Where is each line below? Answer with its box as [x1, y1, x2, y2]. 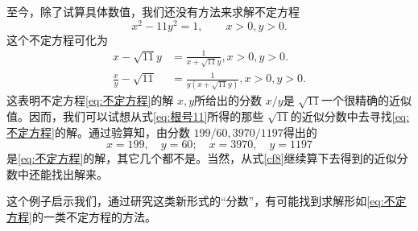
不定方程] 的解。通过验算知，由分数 [6, 123, 190, 140]
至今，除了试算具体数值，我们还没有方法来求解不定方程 [6, 3, 300, 19]
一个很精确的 [321, 92, 390, 109]
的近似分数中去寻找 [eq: [290, 107, 410, 124]
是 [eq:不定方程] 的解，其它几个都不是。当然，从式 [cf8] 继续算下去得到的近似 [6, 150, 397, 167]
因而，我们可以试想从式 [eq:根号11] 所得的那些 [28, 107, 264, 124]
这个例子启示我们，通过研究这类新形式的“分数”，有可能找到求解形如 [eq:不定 [6, 192, 407, 209]
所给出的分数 [194, 92, 263, 109]
